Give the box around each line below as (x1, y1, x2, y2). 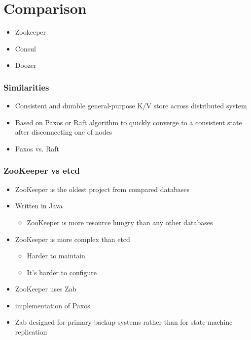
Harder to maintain (27, 250, 85, 261)
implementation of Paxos (15, 300, 90, 310)
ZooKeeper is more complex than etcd (15, 234, 130, 244)
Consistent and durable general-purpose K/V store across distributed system (15, 100, 247, 111)
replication (15, 327, 47, 337)
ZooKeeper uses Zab (15, 284, 76, 294)
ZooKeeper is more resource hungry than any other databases (27, 217, 213, 227)
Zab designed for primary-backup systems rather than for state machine (15, 317, 233, 327)
